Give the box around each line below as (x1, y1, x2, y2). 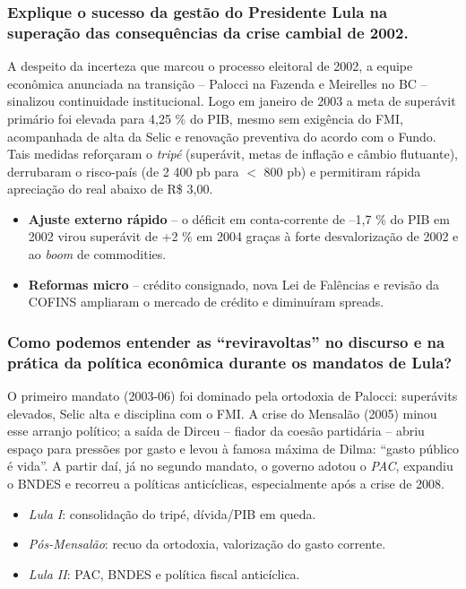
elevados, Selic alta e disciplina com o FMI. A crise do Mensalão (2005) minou (7, 403, 437, 422)
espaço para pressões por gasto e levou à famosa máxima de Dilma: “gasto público (7, 438, 460, 457)
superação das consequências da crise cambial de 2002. (7, 21, 409, 43)
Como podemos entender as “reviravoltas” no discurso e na (7, 330, 445, 352)
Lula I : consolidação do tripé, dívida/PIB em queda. (28, 504, 316, 523)
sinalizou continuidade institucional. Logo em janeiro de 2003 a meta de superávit (7, 91, 456, 110)
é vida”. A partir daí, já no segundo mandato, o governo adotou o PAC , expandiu (7, 456, 453, 475)
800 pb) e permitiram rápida (263, 161, 421, 180)
